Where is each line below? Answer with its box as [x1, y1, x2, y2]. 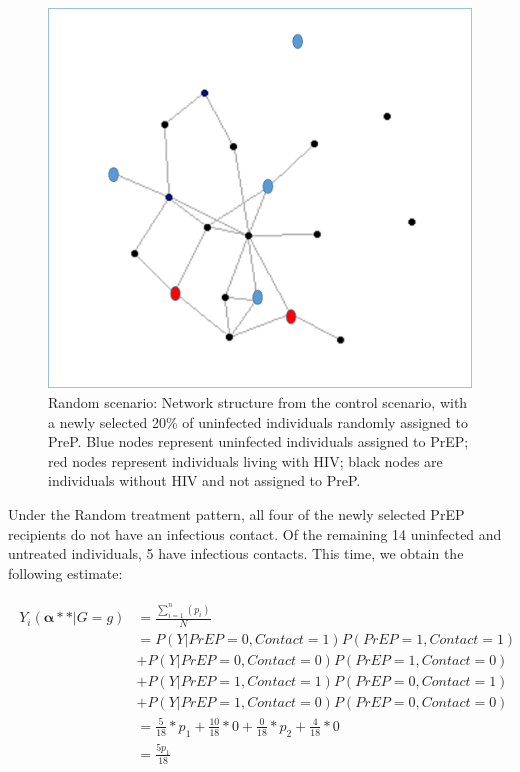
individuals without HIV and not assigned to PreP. [48, 470, 361, 491]
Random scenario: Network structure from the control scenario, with [48, 392, 468, 413]
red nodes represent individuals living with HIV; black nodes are [48, 450, 443, 471]
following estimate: [8, 562, 123, 583]
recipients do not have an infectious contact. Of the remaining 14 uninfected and [8, 523, 502, 544]
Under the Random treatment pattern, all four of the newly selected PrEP [8, 504, 465, 525]
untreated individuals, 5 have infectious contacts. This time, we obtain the [8, 543, 464, 564]
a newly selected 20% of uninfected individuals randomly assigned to [48, 411, 468, 432]
